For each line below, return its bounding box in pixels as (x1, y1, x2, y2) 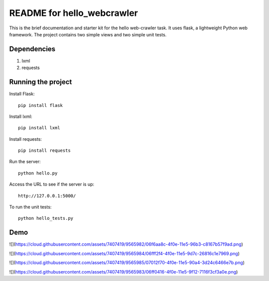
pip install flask (18, 102, 63, 108)
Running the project (9, 78, 72, 87)
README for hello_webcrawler (9, 7, 138, 18)
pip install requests (18, 148, 71, 154)
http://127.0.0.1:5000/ (18, 193, 76, 198)
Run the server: (9, 159, 41, 165)
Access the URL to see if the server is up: (9, 182, 95, 187)
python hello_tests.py (18, 215, 74, 221)
